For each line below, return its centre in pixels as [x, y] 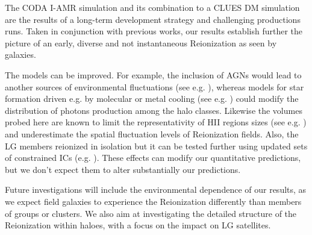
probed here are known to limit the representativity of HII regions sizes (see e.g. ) [156, 122]
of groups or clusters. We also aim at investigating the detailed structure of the [151, 213]
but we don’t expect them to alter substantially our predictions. [123, 169]
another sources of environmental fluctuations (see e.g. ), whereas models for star [154, 86]
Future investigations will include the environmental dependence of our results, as [156, 190]
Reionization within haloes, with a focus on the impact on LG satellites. [138, 225]
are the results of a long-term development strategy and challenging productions [153, 19]
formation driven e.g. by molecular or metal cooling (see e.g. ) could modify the [152, 99]
